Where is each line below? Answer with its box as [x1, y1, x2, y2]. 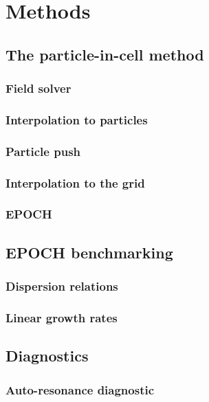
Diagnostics [5, 345, 89, 366]
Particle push [5, 142, 81, 159]
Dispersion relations [5, 278, 118, 295]
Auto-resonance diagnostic [5, 381, 155, 398]
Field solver [5, 80, 71, 97]
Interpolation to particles [5, 111, 148, 128]
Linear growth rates [5, 309, 118, 326]
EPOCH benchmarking [5, 241, 173, 263]
